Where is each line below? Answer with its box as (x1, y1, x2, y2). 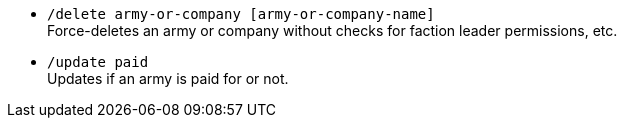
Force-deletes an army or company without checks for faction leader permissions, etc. (47, 22, 618, 39)
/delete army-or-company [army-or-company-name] (47, 6, 435, 22)
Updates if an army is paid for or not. (47, 70, 289, 87)
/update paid (47, 54, 149, 70)
